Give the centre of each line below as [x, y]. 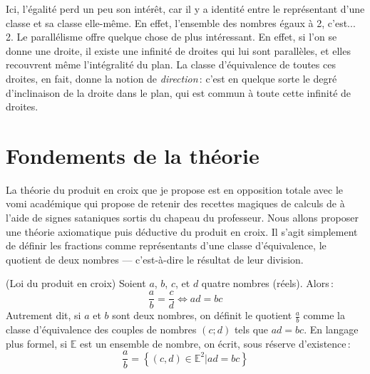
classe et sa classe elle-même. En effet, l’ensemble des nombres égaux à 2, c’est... [181, 22]
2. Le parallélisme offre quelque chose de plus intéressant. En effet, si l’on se [171, 37]
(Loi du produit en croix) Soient [76, 283]
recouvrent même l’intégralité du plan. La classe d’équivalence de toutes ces [171, 64]
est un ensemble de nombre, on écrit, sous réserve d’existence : [215, 343]
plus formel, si [37, 343]
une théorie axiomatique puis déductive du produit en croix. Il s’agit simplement [182, 231]
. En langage [331, 329]
